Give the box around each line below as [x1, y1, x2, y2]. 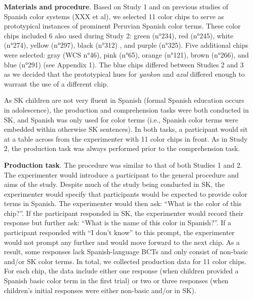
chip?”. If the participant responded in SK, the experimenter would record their [4, 208, 244, 218]
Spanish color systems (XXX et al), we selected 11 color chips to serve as [4, 11, 224, 21]
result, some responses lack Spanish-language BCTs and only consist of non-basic [4, 246, 249, 257]
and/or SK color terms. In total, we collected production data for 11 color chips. [4, 256, 247, 266]
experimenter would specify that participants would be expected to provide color [4, 188, 248, 199]
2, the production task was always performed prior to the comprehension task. [4, 143, 240, 153]
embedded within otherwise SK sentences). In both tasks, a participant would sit [4, 124, 248, 134]
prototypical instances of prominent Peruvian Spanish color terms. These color [4, 21, 241, 31]
